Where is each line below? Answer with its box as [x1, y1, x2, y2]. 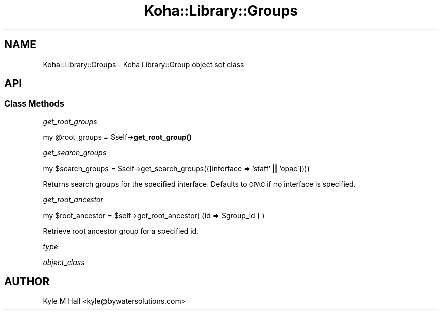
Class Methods [4, 98, 64, 109]
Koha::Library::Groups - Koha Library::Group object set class [43, 60, 244, 69]
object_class [43, 257, 85, 267]
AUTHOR [4, 275, 50, 288]
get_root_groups [43, 117, 97, 126]
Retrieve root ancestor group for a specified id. [43, 226, 199, 235]
